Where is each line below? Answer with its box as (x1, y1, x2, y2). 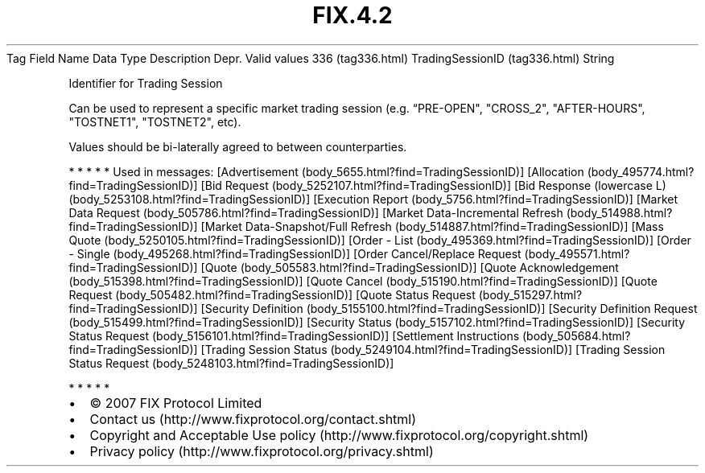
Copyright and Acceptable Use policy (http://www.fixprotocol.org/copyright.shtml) (89, 426, 589, 443)
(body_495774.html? (587, 164, 695, 179)
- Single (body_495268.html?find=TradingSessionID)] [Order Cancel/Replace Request (68, 246, 522, 261)
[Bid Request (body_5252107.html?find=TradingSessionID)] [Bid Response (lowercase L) (200, 178, 666, 192)
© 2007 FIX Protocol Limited (89, 394, 262, 411)
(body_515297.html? (478, 287, 583, 302)
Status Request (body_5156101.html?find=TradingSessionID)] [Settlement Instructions (68, 328, 520, 343)
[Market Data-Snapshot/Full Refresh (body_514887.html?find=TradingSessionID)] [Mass (200, 219, 664, 233)
